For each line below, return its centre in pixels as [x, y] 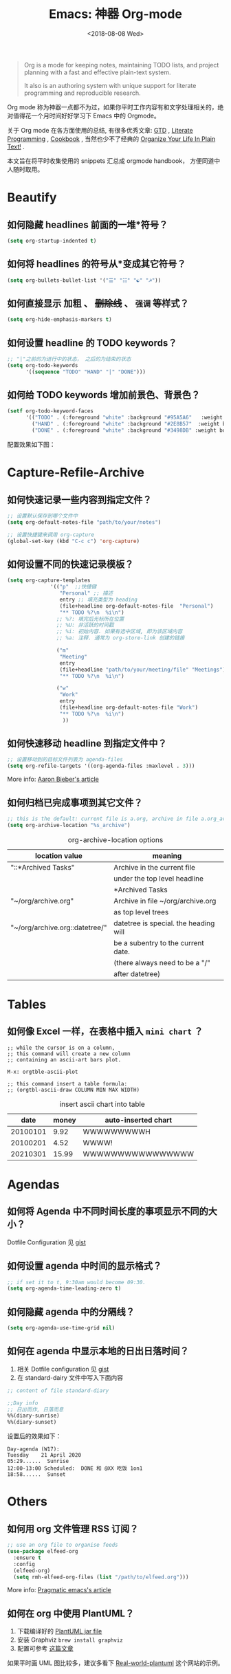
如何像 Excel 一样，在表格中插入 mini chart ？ [105, 1032]
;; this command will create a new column [69, 1054]
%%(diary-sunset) [32, 1422]
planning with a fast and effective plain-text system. [97, 72]
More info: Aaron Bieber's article [53, 779]
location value [59, 855]
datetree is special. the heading [164, 923]
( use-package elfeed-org [43, 1552]
